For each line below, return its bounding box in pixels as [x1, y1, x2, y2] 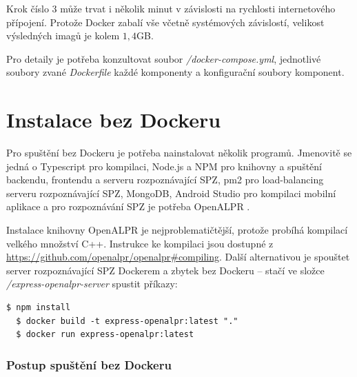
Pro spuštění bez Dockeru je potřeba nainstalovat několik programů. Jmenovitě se [6, 145, 352, 160]
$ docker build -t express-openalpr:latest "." [16, 316, 238, 326]
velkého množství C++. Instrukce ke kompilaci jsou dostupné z [6, 236, 274, 250]
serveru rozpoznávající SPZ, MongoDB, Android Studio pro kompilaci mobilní [6, 185, 336, 200]
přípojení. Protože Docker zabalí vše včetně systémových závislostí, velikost [6, 14, 325, 29]
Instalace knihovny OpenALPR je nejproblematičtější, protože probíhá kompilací [6, 223, 348, 237]
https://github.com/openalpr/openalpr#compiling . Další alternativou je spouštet [6, 249, 350, 264]
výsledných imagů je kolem [6, 28, 120, 43]
